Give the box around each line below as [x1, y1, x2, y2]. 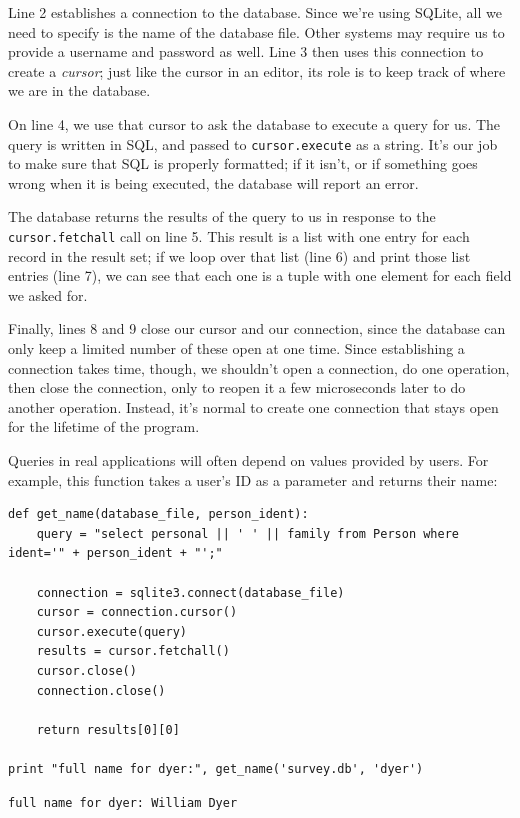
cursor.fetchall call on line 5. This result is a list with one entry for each [8, 226, 470, 246]
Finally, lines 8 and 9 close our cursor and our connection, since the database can [8, 318, 506, 339]
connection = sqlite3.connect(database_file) [36, 585, 345, 600]
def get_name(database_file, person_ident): [8, 507, 309, 522]
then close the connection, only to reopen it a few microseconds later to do [8, 377, 466, 398]
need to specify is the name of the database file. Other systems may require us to [8, 21, 505, 42]
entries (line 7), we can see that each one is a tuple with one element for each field [8, 265, 512, 286]
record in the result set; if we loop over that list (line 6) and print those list [8, 245, 471, 266]
